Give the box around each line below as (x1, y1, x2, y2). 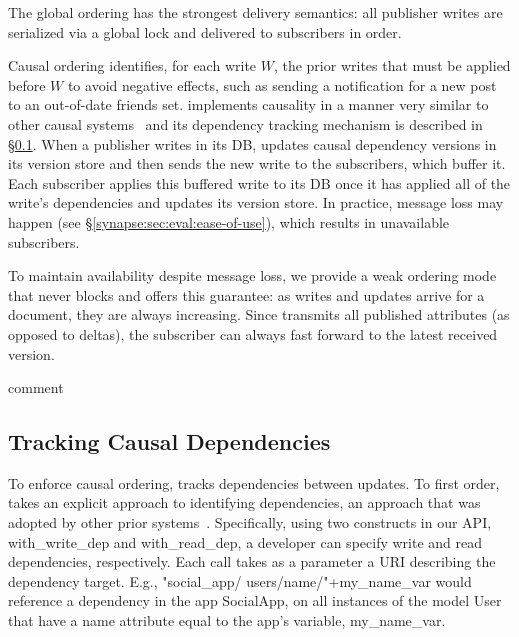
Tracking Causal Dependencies (8, 426, 331, 457)
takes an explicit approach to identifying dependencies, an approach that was (8, 492, 481, 513)
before (8, 74, 46, 95)
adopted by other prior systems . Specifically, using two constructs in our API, (8, 512, 492, 533)
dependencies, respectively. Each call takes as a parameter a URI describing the (8, 551, 496, 572)
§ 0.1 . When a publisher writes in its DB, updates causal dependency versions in (8, 133, 497, 154)
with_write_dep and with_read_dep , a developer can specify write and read (8, 531, 483, 552)
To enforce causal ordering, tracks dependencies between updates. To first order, (8, 472, 500, 493)
